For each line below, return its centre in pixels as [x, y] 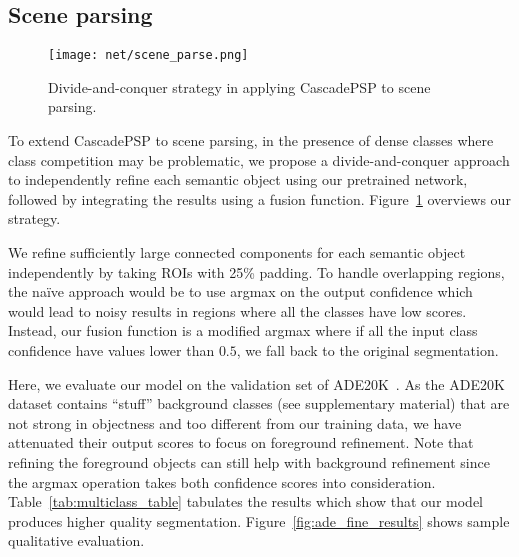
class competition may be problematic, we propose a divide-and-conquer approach [259, 159]
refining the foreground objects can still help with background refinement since [249, 461]
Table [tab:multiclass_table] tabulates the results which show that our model [246, 501]
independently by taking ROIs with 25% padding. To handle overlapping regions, [256, 271]
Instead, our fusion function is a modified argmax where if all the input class [243, 330]
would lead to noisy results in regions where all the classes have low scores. [237, 310]
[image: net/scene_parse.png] [148, 55]
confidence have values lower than [111, 349]
